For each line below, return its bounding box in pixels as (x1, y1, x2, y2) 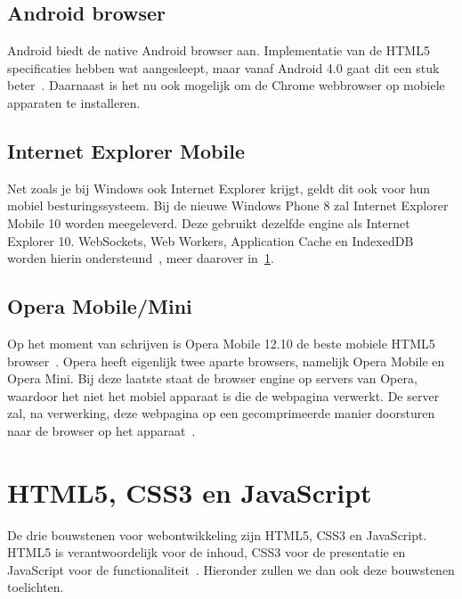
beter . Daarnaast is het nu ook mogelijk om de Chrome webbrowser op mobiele (7, 76, 445, 94)
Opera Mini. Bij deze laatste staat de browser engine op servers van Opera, (7, 369, 417, 388)
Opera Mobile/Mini (7, 292, 192, 320)
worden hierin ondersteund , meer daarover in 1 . (7, 249, 274, 267)
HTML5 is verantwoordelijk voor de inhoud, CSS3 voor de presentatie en (7, 543, 406, 562)
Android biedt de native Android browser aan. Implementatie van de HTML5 (7, 41, 430, 60)
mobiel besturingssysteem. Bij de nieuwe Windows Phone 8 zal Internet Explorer (7, 196, 449, 215)
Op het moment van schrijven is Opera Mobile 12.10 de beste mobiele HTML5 (7, 333, 435, 352)
